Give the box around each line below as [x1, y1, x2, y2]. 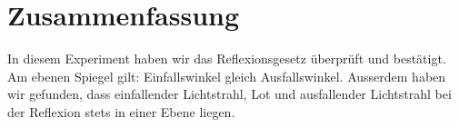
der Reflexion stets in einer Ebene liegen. [7, 102, 235, 121]
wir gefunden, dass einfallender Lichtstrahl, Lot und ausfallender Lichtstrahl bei [7, 84, 452, 103]
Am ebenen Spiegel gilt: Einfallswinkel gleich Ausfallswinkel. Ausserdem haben [7, 66, 446, 85]
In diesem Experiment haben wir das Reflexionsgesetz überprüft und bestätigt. [7, 49, 446, 68]
